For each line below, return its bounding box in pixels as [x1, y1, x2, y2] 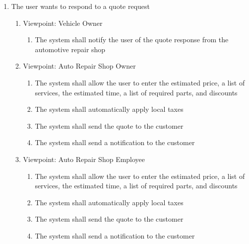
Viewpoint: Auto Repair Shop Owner [23, 61, 136, 71]
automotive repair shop [35, 44, 106, 54]
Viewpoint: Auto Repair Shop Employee [23, 154, 145, 164]
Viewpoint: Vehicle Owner [23, 17, 103, 28]
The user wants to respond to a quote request [11, 1, 150, 11]
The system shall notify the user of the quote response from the [35, 34, 229, 45]
